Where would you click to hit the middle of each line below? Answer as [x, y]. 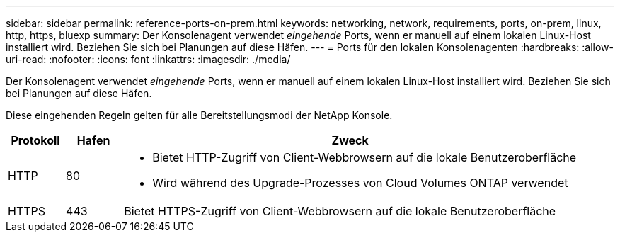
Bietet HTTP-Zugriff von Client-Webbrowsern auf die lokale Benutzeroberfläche [364, 157]
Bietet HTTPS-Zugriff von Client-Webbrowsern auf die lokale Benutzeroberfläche [340, 211]
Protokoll [35, 140]
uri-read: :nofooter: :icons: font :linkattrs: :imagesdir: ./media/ [148, 59]
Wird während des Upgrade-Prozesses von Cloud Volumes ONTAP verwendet [360, 183]
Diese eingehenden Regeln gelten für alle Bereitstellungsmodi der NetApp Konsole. [199, 115]
